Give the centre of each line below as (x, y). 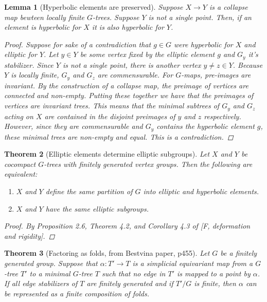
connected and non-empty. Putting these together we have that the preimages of (129, 95)
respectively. (222, 116)
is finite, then (215, 283)
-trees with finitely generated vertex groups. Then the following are (148, 164)
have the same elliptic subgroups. (97, 208)
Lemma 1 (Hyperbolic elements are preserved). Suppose (94, 7)
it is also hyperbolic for (128, 27)
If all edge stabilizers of (41, 283)
